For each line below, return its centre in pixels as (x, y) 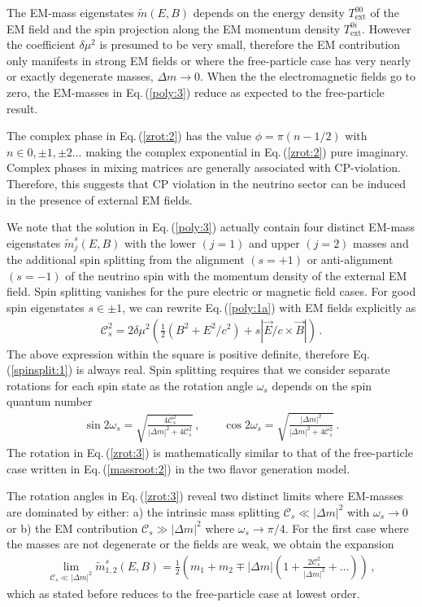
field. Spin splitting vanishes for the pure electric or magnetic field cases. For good (211, 291)
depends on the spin (322, 385)
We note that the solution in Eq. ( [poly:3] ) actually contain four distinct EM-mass (211, 227)
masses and (381, 242)
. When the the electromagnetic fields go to (308, 76)
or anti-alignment (350, 260)
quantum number (50, 401)
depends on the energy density (269, 12)
